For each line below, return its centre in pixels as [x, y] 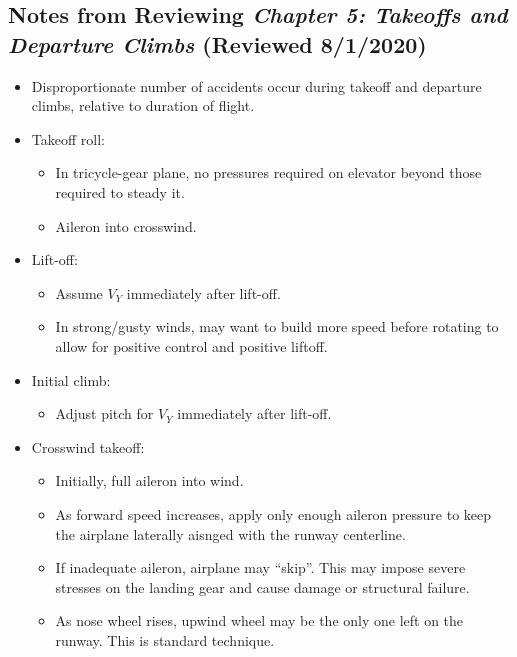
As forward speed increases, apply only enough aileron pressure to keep [273, 513]
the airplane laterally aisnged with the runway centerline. [230, 533]
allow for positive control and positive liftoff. [191, 345]
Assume [79, 292]
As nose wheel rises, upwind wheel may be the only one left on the [259, 620]
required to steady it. [120, 191]
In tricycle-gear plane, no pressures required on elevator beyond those [268, 172]
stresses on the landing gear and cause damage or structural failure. [262, 586]
